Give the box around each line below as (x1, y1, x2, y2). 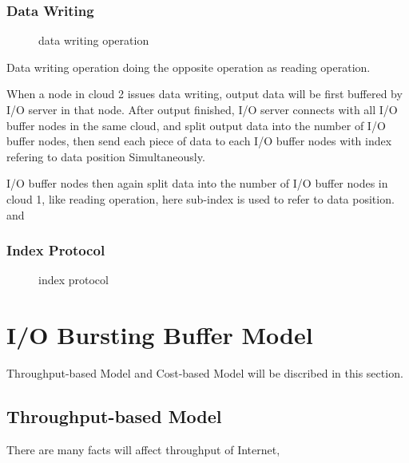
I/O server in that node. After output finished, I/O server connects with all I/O (6, 101, 398, 117)
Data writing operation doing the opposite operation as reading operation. (6, 58, 371, 75)
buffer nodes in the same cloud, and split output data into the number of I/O (6, 117, 386, 133)
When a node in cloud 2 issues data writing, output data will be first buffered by (6, 85, 403, 102)
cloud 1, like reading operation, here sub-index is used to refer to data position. (6, 190, 395, 207)
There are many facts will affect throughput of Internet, (6, 441, 280, 457)
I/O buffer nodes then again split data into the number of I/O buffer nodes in (6, 175, 388, 192)
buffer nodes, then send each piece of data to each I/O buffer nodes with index (6, 133, 392, 149)
